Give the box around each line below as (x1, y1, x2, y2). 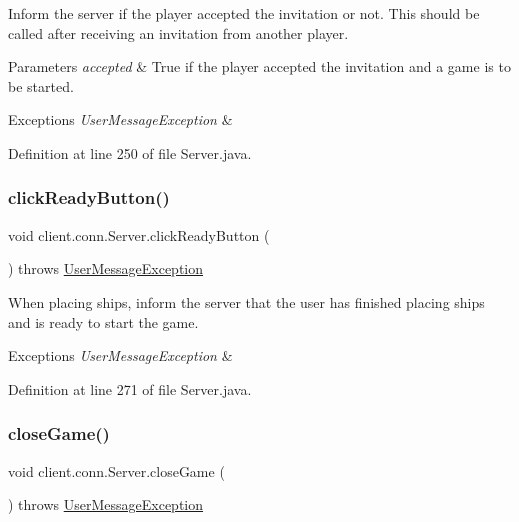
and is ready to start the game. (8, 311, 199, 332)
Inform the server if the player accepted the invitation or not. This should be (8, 3, 480, 23)
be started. (8, 75, 74, 96)
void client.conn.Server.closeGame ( (8, 460, 225, 481)
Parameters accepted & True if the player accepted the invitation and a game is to (8, 56, 511, 77)
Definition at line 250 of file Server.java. (8, 142, 252, 163)
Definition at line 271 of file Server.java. (8, 378, 252, 399)
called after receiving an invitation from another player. (8, 22, 349, 43)
